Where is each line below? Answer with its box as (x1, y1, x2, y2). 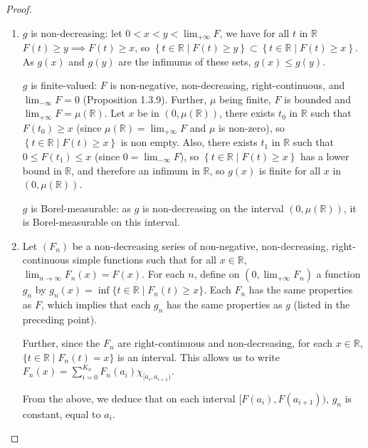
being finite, (219, 91, 271, 106)
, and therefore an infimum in (71, 162, 200, 177)
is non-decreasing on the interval (142, 200, 284, 215)
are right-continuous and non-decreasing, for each (117, 335, 332, 350)
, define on (194, 266, 240, 281)
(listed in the (293, 296, 350, 311)
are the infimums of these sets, (118, 53, 251, 68)
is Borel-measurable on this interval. (22, 214, 180, 229)
